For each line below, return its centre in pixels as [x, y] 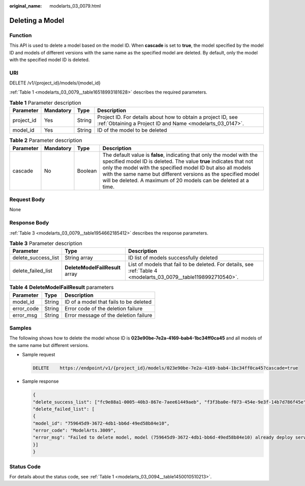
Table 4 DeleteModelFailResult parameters [62, 288]
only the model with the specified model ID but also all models [177, 167]
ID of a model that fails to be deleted [108, 302]
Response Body [29, 223]
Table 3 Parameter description [46, 243]
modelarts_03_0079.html [75, 6]
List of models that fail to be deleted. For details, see [191, 265]
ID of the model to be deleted [132, 130]
